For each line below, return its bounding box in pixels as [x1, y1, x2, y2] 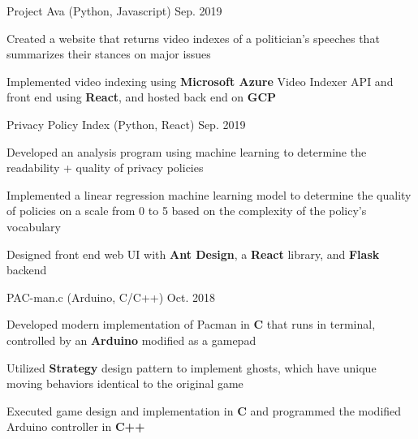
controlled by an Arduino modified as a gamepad [6, 331, 256, 348]
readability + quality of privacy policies [6, 159, 204, 176]
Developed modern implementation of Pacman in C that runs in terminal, [6, 316, 376, 333]
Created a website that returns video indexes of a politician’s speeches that [6, 29, 380, 46]
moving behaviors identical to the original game [6, 375, 243, 392]
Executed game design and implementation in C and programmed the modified [6, 402, 402, 419]
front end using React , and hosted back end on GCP [6, 88, 277, 105]
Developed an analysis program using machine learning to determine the [6, 143, 367, 160]
